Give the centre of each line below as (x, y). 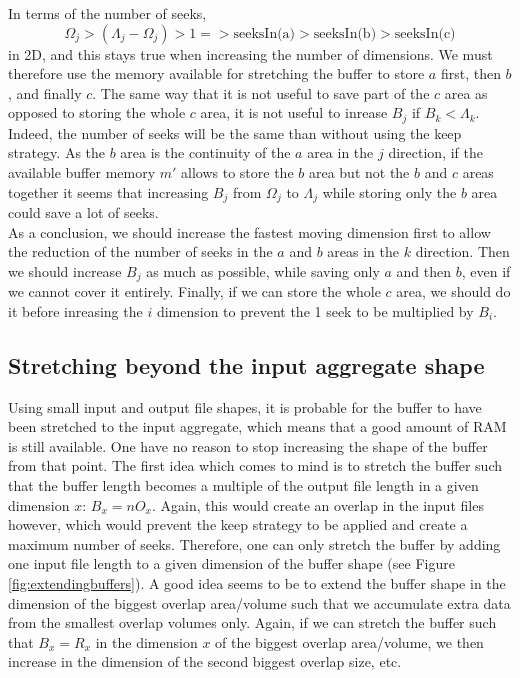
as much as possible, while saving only (263, 270)
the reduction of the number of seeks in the (140, 251)
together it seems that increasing (108, 191)
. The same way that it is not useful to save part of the (261, 92)
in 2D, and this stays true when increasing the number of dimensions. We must (250, 53)
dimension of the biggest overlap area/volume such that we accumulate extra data (259, 602)
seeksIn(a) (264, 33)
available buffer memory (82, 172)
